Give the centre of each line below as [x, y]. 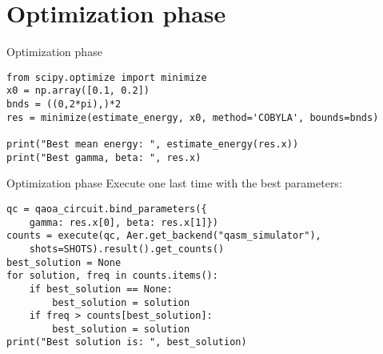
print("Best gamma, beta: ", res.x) [104, 157]
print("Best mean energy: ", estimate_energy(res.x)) [153, 144]
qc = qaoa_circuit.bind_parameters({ [107, 209]
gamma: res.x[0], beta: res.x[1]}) [124, 222]
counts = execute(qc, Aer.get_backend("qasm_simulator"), [164, 236]
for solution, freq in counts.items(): [112, 276]
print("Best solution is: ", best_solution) [127, 342]
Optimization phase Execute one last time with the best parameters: [174, 183]
